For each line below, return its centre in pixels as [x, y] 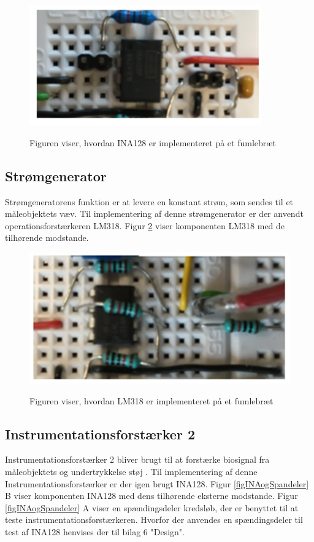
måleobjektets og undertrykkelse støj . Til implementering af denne [131, 471]
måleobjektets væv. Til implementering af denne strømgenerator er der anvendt [154, 214]
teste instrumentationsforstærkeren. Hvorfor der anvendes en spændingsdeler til [154, 520]
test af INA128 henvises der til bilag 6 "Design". [95, 531]
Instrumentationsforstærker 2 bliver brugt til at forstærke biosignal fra [137, 459]
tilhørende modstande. [47, 238]
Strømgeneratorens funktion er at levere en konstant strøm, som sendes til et [149, 201]
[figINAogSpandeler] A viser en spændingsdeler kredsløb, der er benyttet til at [152, 507]
